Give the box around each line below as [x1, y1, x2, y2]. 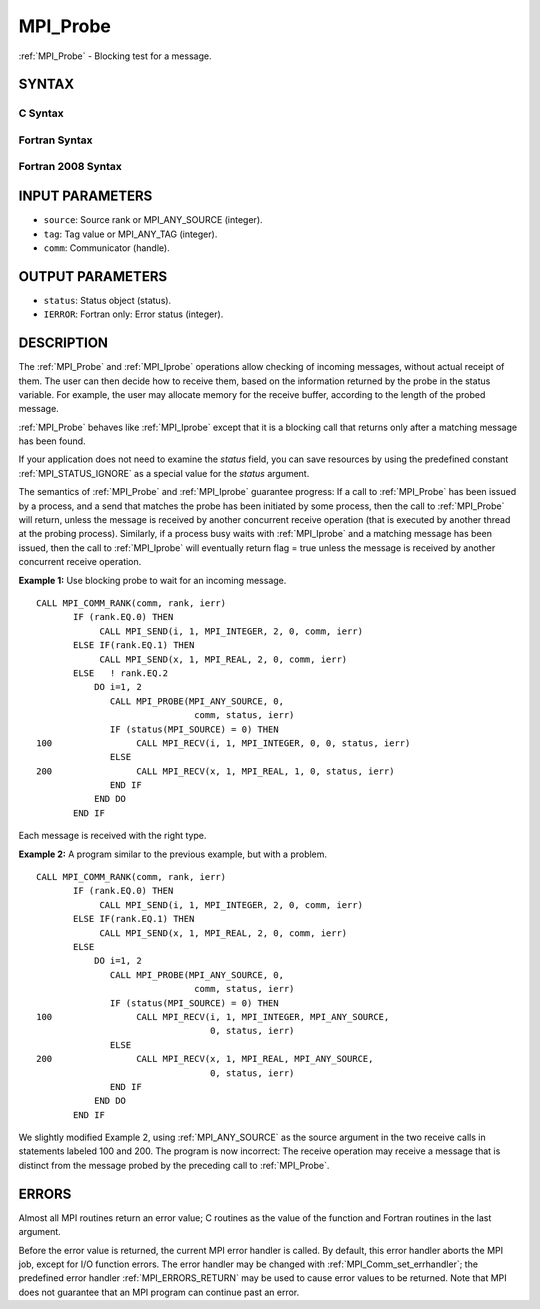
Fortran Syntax [18, 133, 93, 147]
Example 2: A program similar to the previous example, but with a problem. [18, 848, 328, 860]
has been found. [18, 435, 86, 447]
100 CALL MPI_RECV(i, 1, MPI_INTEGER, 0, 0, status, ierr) [36, 737, 411, 749]
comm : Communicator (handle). [43, 241, 170, 254]
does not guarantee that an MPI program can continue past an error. [18, 1286, 300, 1298]
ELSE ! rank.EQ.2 [73, 667, 169, 679]
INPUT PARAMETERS [18, 188, 153, 205]
